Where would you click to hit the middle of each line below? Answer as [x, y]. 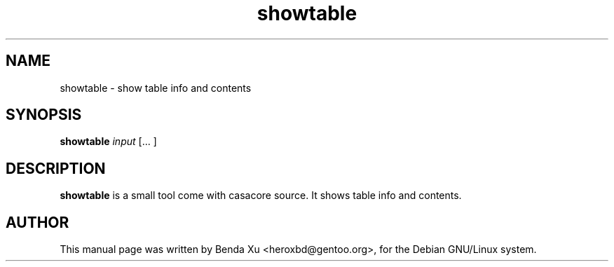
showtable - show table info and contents [156, 88]
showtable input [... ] [108, 142]
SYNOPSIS [44, 115]
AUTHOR [37, 222]
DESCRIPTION [56, 168]
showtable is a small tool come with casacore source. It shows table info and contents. [261, 196]
